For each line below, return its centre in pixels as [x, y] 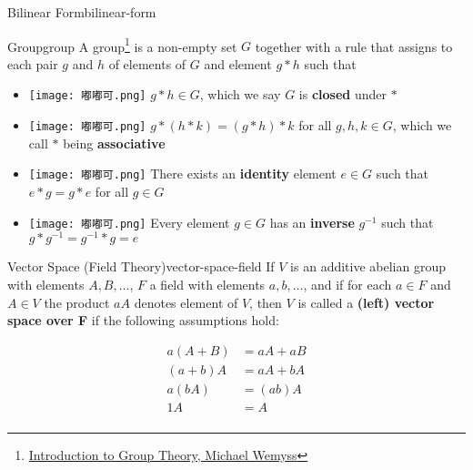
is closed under [342, 94]
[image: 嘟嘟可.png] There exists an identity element [182, 174]
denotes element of [186, 302]
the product [77, 302]
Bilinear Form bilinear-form [82, 12]
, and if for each [347, 284]
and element [238, 63]
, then [266, 302]
